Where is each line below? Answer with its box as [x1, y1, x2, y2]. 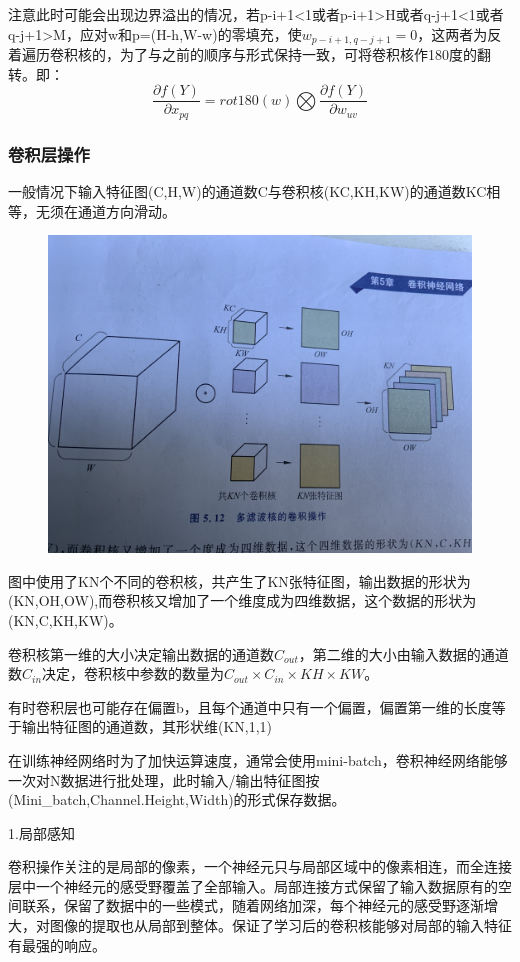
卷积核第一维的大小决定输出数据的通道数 [8, 643, 274, 664]
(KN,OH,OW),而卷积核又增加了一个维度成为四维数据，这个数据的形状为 [8, 590, 477, 611]
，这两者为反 [417, 23, 502, 44]
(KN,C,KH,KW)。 [8, 609, 123, 630]
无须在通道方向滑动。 [35, 200, 176, 221]
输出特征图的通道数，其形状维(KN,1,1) [21, 716, 273, 737]
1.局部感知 [8, 822, 75, 843]
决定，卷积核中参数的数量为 [42, 663, 225, 684]
